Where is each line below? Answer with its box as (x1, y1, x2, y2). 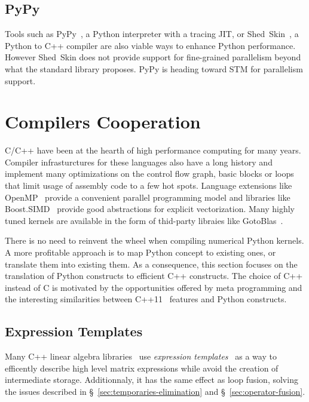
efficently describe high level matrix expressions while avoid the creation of (5, 361, 279, 374)
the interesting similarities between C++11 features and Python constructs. (5, 293, 287, 305)
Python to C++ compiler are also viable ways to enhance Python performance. (5, 39, 296, 51)
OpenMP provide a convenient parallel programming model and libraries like (5, 191, 290, 203)
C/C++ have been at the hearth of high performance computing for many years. (5, 144, 301, 156)
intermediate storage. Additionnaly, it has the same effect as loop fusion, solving (5, 373, 298, 386)
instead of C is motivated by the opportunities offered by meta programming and (5, 281, 302, 293)
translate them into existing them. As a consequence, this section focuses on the (5, 257, 298, 270)
